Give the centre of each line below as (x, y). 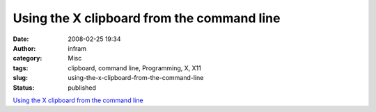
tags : (21, 68)
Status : (24, 88)
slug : (20, 78)
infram (77, 48)
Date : (21, 39)
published (82, 88)
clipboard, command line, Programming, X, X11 (134, 68)
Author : (24, 48)
